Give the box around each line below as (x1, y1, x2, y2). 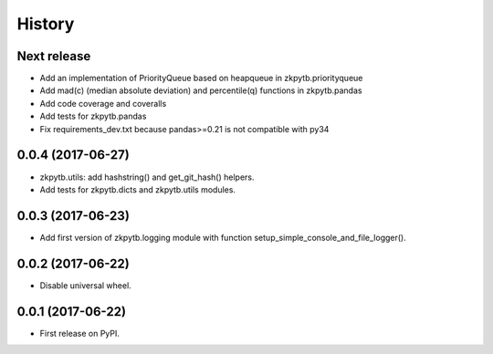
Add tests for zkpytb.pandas (39, 110, 147, 122)
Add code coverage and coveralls (39, 98, 167, 109)
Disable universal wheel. (39, 279, 131, 291)
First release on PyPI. (39, 328, 121, 338)
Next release (16, 48, 91, 64)
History (16, 14, 75, 34)
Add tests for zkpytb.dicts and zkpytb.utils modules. (39, 183, 236, 195)
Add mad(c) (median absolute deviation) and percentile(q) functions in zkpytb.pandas (39, 85, 362, 96)
